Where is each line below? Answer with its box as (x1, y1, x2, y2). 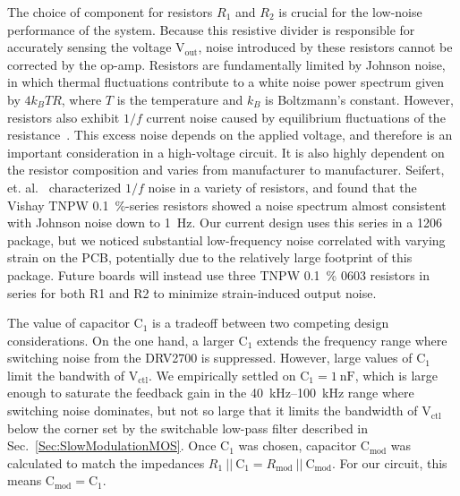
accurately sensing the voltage (7, 38, 172, 56)
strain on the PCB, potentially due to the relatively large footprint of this (7, 248, 413, 267)
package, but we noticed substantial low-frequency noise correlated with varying (7, 230, 446, 249)
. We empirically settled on (148, 365, 296, 384)
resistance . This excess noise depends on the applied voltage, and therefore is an (7, 125, 453, 144)
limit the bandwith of (7, 365, 125, 384)
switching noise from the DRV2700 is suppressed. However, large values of (7, 348, 413, 367)
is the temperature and (116, 90, 243, 108)
